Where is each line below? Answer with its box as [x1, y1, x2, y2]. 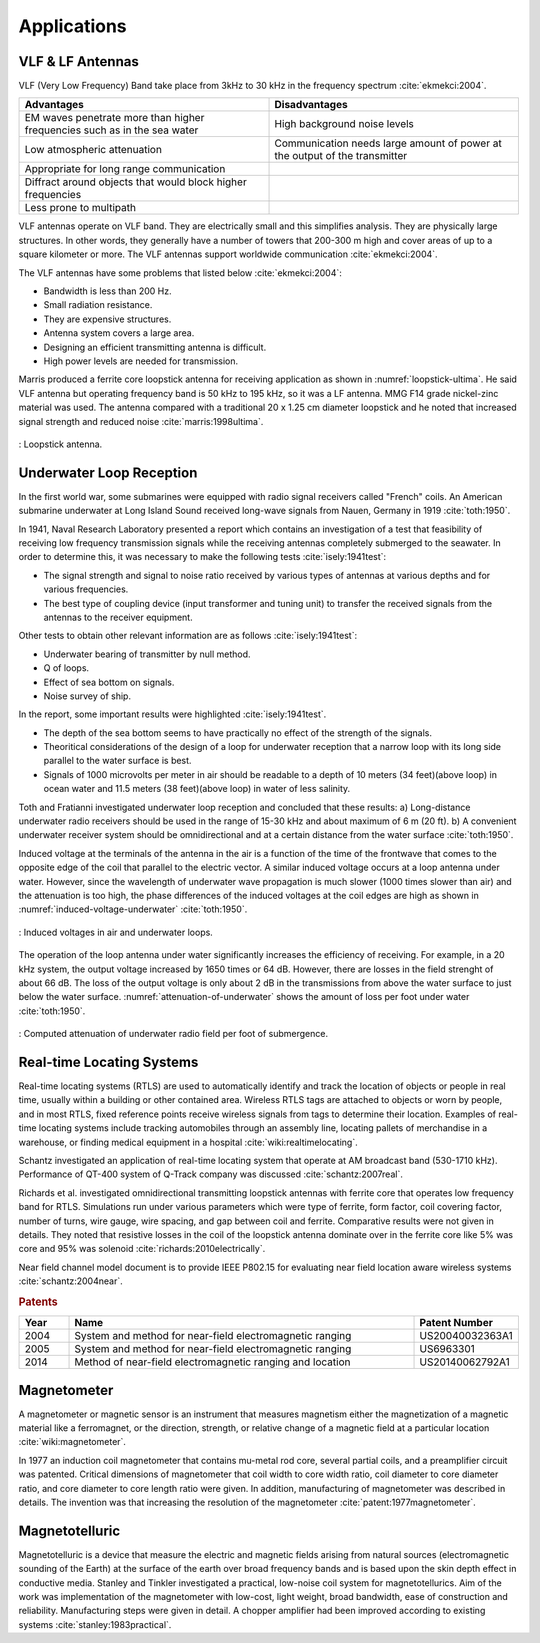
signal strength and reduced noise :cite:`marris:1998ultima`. [18, 415, 264, 427]
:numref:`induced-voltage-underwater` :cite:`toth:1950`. [18, 903, 248, 915]
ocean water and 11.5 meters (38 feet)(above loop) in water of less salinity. [43, 783, 351, 795]
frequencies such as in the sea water [24, 123, 199, 137]
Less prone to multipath [24, 201, 137, 215]
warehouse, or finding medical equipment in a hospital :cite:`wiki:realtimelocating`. [18, 1136, 359, 1148]
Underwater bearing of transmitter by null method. [43, 648, 251, 660]
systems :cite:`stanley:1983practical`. [18, 1618, 172, 1630]
